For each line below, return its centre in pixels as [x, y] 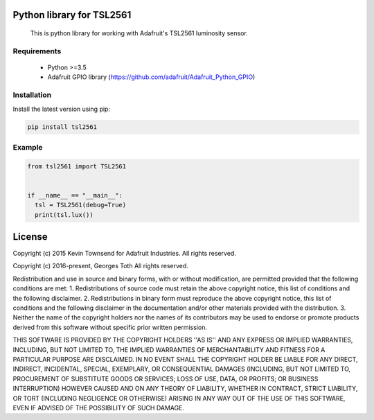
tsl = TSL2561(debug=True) [81, 205]
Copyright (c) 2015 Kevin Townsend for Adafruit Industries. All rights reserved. [125, 254]
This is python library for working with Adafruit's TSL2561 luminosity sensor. [139, 33]
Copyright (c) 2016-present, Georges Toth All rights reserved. [100, 266]
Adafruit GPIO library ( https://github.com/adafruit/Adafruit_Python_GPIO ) [151, 77]
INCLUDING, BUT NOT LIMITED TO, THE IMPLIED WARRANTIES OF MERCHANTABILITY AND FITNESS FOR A [169, 349]
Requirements [37, 51]
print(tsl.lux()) [64, 215]
